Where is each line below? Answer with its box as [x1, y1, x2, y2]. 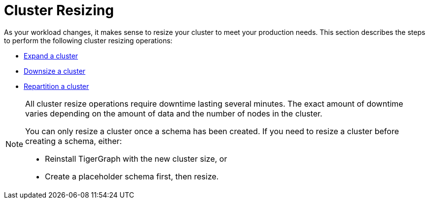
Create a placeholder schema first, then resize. [45, 171, 219, 181]
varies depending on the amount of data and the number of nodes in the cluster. [25, 108, 322, 118]
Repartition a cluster [24, 82, 89, 90]
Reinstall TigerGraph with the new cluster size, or [45, 153, 227, 164]
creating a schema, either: [25, 136, 122, 146]
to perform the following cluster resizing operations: [4, 36, 173, 45]
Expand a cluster [24, 51, 78, 60]
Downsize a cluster [24, 66, 86, 75]
